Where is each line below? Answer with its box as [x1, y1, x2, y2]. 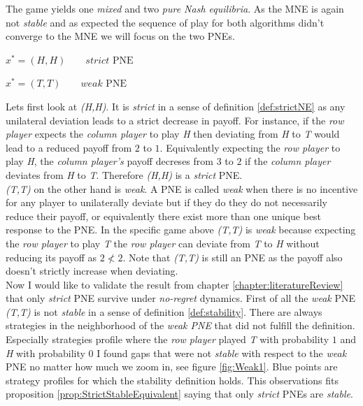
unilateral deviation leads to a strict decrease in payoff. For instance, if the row [6, 113, 344, 127]
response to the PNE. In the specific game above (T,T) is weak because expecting [6, 222, 356, 237]
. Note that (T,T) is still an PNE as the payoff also [122, 249, 343, 264]
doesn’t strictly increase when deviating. [6, 263, 178, 278]
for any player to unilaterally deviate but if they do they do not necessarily [6, 195, 328, 210]
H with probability [6, 345, 85, 360]
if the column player [245, 154, 331, 168]
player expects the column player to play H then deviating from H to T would [6, 126, 340, 141]
